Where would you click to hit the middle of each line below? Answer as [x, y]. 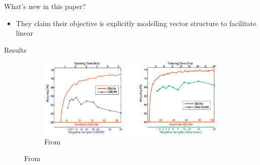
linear [25, 33]
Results [15, 49]
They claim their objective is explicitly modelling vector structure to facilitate [136, 23]
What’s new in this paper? [45, 6]
